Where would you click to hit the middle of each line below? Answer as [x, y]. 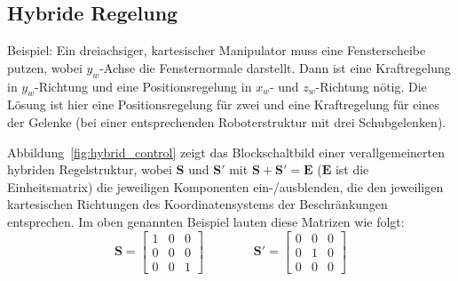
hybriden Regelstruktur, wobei [90, 169]
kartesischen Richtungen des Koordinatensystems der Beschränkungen [197, 204]
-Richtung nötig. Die [371, 86]
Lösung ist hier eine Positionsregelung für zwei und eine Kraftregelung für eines [223, 104]
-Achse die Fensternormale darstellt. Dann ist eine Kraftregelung [275, 67]
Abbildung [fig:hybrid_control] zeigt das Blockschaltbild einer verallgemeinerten [226, 152]
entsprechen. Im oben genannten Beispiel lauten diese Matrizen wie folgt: [206, 221]
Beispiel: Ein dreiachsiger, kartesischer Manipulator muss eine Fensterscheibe [217, 50]
